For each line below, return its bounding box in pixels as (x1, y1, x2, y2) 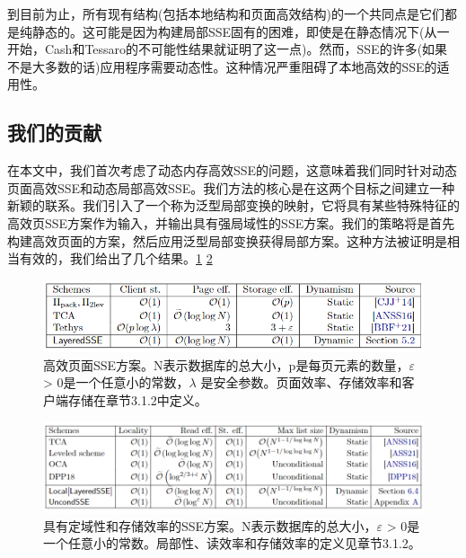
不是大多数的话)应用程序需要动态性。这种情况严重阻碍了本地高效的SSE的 (7, 57, 437, 75)
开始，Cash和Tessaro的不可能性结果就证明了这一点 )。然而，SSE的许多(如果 (7, 40, 448, 58)
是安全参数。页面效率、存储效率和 (200, 373, 402, 392)
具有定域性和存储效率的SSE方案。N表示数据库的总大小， (43, 516, 377, 535)
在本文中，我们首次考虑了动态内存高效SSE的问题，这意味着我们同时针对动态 (7, 161, 458, 180)
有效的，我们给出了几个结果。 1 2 (19, 249, 213, 268)
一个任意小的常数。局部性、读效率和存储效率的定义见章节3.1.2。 (43, 534, 421, 553)
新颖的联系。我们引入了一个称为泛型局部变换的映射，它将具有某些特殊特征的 (7, 196, 460, 215)
